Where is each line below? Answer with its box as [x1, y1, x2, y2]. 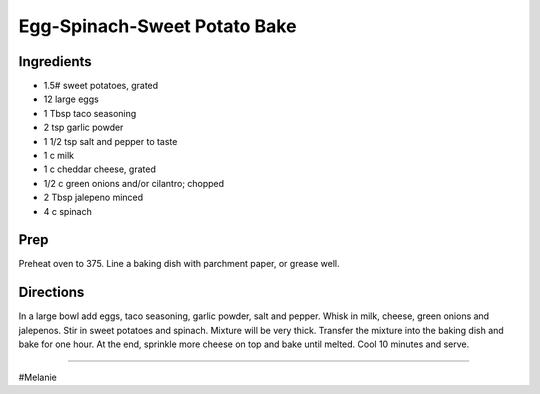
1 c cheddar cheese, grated [43, 163, 157, 175]
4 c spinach [43, 205, 92, 217]
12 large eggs [43, 93, 99, 105]
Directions [18, 284, 85, 301]
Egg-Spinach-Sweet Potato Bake [18, 15, 297, 37]
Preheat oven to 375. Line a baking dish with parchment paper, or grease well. [18, 258, 340, 270]
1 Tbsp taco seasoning [43, 107, 137, 119]
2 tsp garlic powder [43, 121, 124, 134]
